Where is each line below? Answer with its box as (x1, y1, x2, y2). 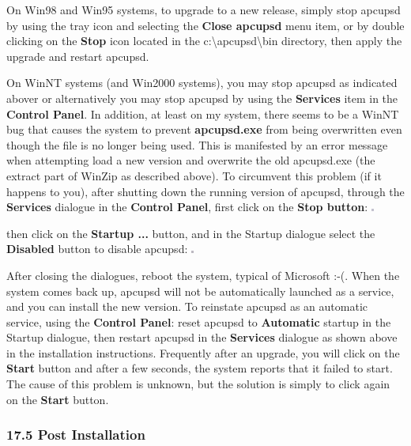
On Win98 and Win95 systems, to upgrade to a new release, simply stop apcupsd (6, 2, 401, 17)
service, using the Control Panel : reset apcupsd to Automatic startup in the (6, 313, 391, 330)
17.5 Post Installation (6, 425, 145, 444)
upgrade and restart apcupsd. (6, 47, 149, 64)
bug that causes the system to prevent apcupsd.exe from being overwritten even (6, 121, 402, 138)
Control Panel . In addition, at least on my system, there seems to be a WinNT (6, 105, 399, 122)
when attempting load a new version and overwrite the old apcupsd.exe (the (6, 152, 375, 168)
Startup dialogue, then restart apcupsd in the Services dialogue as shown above (6, 329, 398, 346)
